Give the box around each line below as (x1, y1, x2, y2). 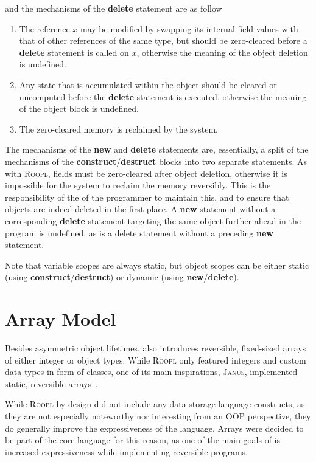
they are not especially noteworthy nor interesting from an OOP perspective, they (5, 409, 311, 422)
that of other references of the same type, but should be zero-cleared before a (19, 34, 307, 47)
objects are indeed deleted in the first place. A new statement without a (5, 202, 276, 215)
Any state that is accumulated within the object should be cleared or (19, 78, 277, 91)
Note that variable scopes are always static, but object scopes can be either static (5, 258, 309, 271)
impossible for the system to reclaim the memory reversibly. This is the (5, 179, 271, 191)
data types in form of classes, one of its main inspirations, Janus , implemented (5, 365, 298, 378)
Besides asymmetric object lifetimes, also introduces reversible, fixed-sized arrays (5, 342, 306, 354)
